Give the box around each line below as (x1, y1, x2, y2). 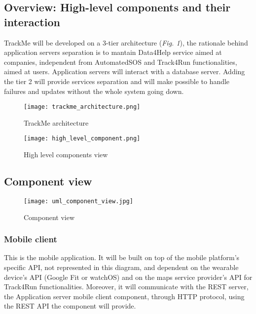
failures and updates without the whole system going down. (4, 86, 184, 96)
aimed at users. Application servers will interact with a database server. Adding (4, 66, 245, 77)
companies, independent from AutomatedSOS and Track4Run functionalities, (4, 56, 237, 67)
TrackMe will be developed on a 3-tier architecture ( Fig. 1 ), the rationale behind (4, 37, 248, 47)
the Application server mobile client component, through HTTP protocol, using (4, 291, 245, 301)
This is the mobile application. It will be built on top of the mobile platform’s (4, 252, 240, 263)
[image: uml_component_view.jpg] (24, 197, 133, 205)
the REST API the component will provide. (4, 301, 136, 311)
